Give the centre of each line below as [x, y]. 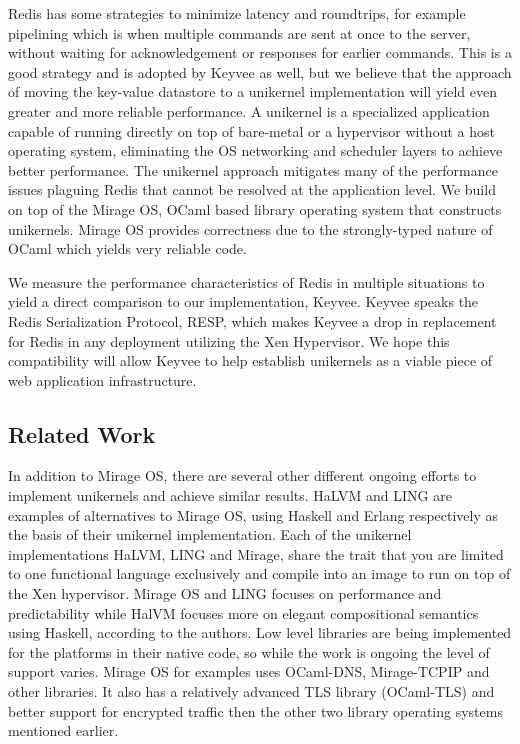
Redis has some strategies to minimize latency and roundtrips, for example [237, 13]
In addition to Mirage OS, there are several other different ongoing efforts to [242, 475]
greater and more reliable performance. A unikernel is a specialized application [249, 110]
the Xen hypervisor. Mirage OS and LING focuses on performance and [225, 593]
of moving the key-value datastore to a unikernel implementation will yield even [252, 91]
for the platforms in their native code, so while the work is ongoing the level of [249, 651]
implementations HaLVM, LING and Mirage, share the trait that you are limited [256, 553]
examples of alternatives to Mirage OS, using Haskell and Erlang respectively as [253, 514]
